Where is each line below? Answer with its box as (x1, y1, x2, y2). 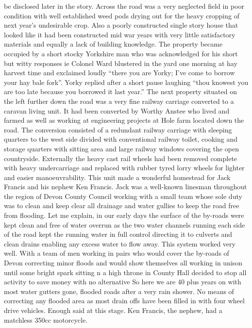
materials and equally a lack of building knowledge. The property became (4, 39, 223, 49)
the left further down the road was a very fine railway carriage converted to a (4, 96, 234, 106)
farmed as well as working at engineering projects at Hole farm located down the (4, 115, 244, 125)
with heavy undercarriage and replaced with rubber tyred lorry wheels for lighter (4, 163, 245, 173)
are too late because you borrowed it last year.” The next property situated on (4, 86, 237, 97)
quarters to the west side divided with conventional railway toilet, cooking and (4, 134, 238, 144)
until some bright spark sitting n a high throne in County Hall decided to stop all (4, 267, 247, 277)
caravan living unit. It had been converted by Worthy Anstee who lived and (4, 105, 230, 115)
